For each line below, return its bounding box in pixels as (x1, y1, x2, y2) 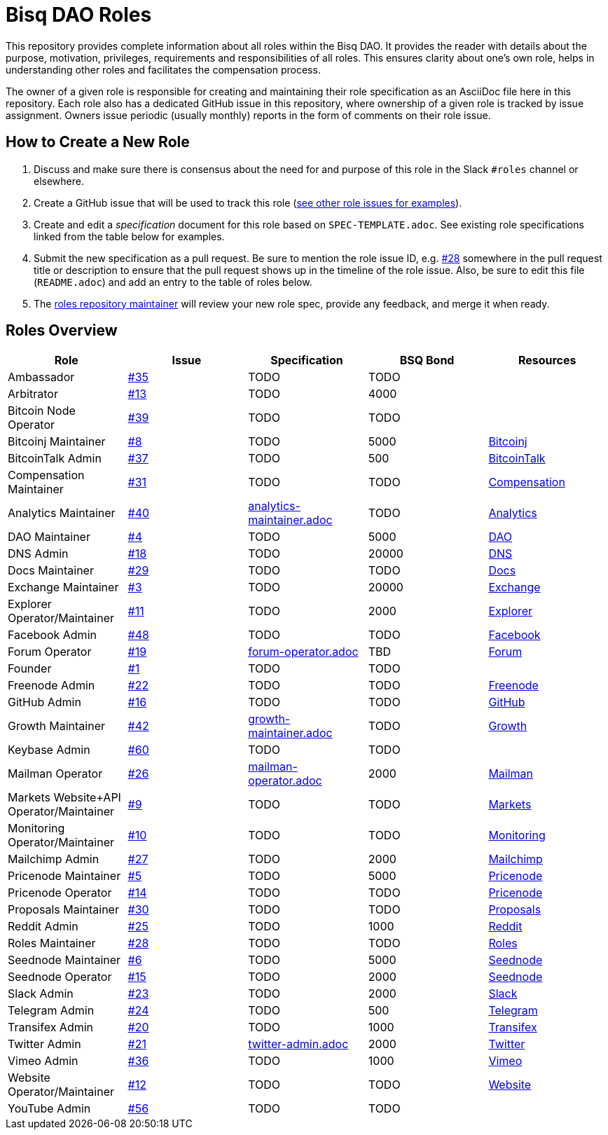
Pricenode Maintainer (8, 869, 121, 883)
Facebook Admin (8, 628, 97, 642)
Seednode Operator (8, 970, 112, 984)
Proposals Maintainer (8, 902, 119, 917)
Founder (8, 661, 52, 676)
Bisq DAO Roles (6, 3, 152, 27)
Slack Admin (8, 986, 74, 1001)
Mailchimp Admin (8, 852, 99, 867)
